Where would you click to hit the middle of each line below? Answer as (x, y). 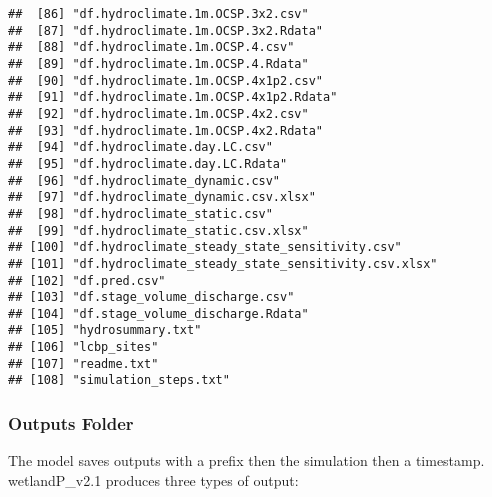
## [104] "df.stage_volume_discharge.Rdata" (158, 313)
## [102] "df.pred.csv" (87, 280)
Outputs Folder (71, 423)
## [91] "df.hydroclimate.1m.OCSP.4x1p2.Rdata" (173, 97)
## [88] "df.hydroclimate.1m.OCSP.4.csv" (151, 47)
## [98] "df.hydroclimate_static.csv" (140, 213)
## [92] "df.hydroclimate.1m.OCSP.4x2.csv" (158, 113)
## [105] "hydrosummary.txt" (105, 330)
